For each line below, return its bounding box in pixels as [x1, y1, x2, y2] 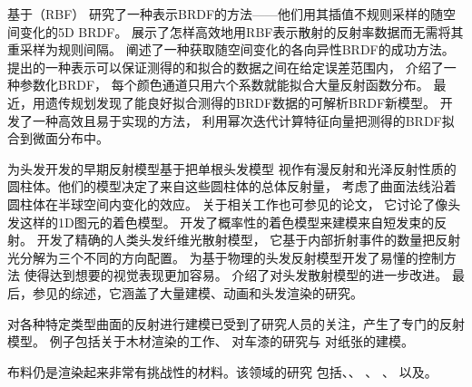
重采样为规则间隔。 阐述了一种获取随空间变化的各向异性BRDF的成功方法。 [7, 40, 455, 59]
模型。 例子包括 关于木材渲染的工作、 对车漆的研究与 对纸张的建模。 [7, 332, 415, 351]
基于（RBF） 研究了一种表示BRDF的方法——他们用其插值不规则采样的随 [7, 5, 444, 23]
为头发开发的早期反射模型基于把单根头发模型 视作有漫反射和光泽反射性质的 [7, 159, 457, 178]
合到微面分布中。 [7, 129, 109, 148]
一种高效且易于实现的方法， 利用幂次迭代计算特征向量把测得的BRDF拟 [32, 111, 455, 130]
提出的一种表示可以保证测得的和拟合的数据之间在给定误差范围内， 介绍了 [7, 57, 444, 76]
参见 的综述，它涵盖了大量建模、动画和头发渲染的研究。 [32, 283, 363, 302]
